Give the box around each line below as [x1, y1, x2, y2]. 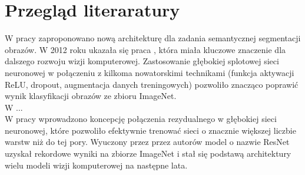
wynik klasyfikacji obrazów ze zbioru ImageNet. [5, 90, 177, 102]
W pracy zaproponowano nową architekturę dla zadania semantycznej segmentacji [5, 32, 301, 44]
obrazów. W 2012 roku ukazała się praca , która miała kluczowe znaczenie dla [5, 43, 286, 55]
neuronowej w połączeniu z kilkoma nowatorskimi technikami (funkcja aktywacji [5, 66, 294, 78]
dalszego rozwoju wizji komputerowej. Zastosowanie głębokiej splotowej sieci [5, 55, 279, 67]
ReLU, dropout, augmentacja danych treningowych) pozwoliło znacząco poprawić [5, 78, 299, 90]
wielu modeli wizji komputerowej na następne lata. [5, 159, 188, 171]
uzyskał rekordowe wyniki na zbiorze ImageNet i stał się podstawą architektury [5, 147, 291, 160]
